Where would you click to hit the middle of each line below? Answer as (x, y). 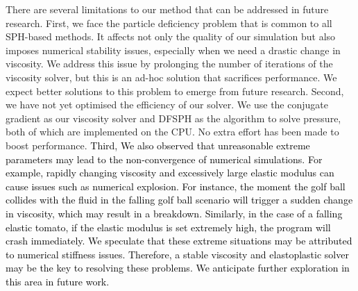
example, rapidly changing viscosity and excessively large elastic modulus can (170, 173)
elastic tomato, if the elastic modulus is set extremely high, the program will (168, 227)
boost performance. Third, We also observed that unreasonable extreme (158, 145)
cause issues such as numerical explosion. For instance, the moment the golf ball (176, 186)
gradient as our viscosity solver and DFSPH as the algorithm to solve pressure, (173, 118)
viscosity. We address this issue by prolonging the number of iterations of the (169, 64)
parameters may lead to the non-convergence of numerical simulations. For (164, 159)
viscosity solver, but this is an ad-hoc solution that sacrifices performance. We (171, 77)
